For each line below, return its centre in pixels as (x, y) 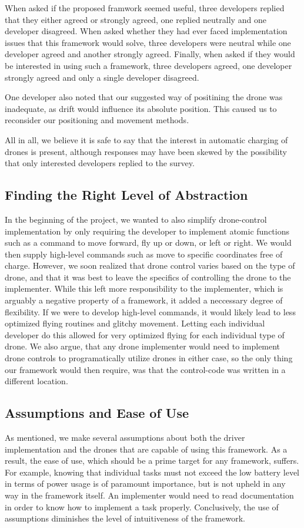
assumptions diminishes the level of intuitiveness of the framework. (125, 518)
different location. (36, 381)
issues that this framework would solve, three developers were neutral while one (148, 42)
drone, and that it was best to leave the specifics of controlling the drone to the (148, 277)
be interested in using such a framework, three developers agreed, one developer (148, 65)
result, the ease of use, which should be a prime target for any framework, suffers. (152, 461)
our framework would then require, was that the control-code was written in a (145, 369)
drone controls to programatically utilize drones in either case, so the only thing (149, 358)
